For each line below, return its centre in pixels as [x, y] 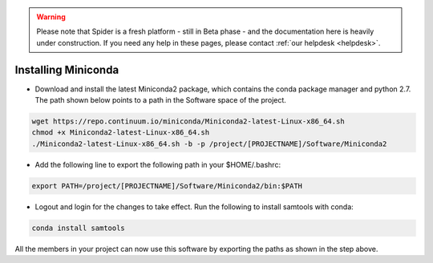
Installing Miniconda [67, 69]
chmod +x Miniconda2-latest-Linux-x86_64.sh [121, 133]
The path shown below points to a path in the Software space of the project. [160, 100]
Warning [51, 17]
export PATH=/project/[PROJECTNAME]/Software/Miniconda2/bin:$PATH [167, 186]
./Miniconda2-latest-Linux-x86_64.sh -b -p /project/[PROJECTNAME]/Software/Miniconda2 [209, 144]
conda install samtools [79, 228]
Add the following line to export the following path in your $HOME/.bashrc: [158, 164]
